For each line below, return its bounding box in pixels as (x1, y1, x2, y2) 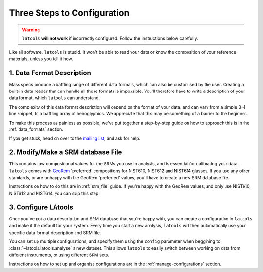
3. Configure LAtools (9, 203, 73, 211)
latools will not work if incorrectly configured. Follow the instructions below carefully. (22, 36, 198, 41)
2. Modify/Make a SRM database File (9, 148, 122, 157)
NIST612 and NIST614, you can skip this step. (9, 190, 100, 196)
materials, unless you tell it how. (9, 56, 73, 62)
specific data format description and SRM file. (9, 229, 101, 236)
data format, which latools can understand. (9, 95, 100, 101)
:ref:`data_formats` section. (9, 127, 63, 132)
